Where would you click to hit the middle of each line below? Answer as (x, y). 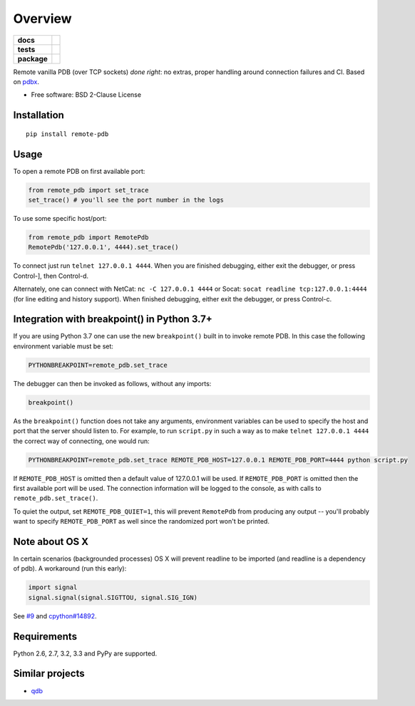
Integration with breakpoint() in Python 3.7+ (113, 320)
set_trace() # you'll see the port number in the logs (126, 200)
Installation (39, 115)
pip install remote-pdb (67, 134)
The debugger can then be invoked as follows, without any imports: (112, 383)
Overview (42, 19)
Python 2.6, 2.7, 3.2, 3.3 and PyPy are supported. (85, 653)
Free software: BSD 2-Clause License (86, 95)
